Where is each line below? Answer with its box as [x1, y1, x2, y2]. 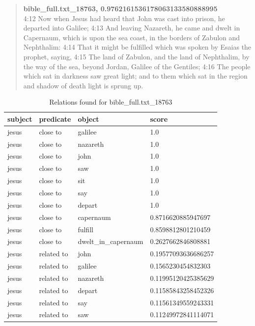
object [78, 113, 99, 124]
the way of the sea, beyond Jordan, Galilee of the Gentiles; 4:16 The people [23, 61, 251, 71]
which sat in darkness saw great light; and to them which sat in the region [23, 71, 248, 81]
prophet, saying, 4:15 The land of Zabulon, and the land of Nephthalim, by [23, 51, 250, 61]
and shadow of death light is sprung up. [23, 80, 143, 90]
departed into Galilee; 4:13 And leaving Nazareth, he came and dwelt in [23, 23, 240, 33]
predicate [39, 113, 71, 124]
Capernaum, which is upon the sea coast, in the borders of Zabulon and [23, 32, 240, 42]
